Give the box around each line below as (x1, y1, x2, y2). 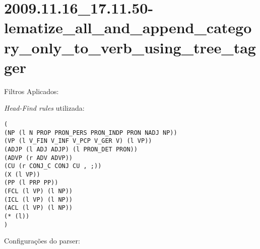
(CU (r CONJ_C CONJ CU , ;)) (4, 162, 102, 170)
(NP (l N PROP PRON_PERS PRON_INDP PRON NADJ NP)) (4, 129, 177, 136)
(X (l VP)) (4, 171, 40, 178)
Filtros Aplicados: (4, 86, 59, 96)
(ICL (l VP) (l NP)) (4, 196, 73, 203)
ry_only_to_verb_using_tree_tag (4, 37, 256, 57)
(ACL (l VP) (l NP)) (4, 204, 73, 212)
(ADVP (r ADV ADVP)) (4, 154, 73, 161)
